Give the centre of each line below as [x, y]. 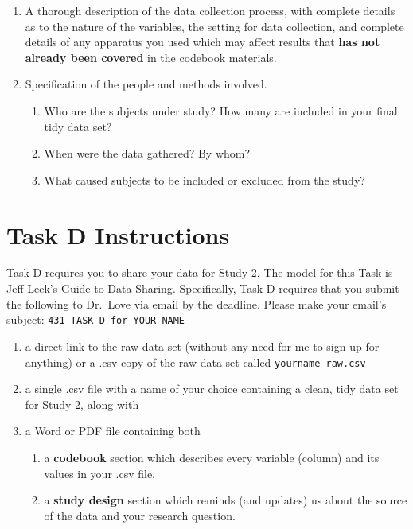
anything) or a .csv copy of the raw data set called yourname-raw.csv [195, 362]
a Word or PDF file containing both [113, 431]
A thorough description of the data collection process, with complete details [210, 10]
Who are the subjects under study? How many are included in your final [221, 110]
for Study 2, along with [82, 404]
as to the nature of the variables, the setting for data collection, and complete [214, 26]
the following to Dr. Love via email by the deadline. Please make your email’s [197, 303]
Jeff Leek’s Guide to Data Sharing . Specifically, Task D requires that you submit [203, 288]
